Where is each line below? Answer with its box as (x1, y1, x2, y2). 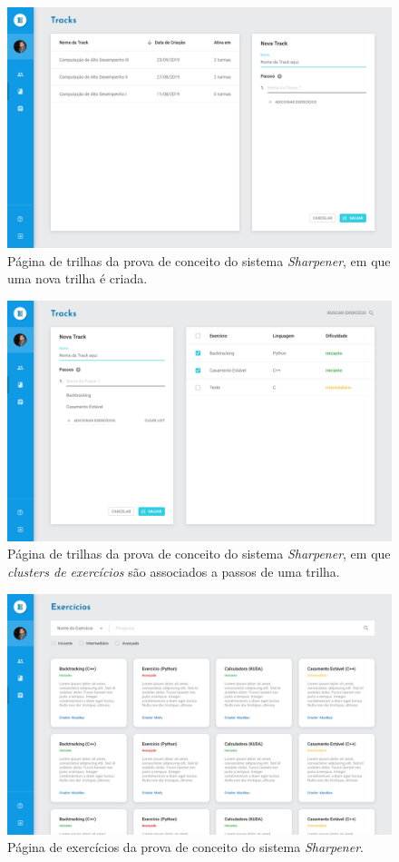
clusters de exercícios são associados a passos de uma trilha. (7, 561, 340, 580)
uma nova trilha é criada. (7, 269, 148, 288)
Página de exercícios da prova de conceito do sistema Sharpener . (7, 837, 364, 857)
